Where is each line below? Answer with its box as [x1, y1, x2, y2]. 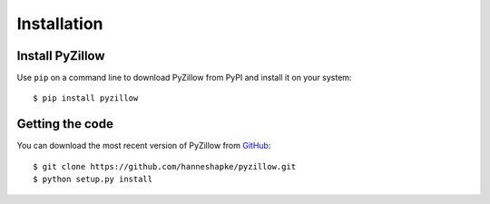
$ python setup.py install [33, 174, 153, 185]
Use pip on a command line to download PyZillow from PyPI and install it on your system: [16, 73, 352, 83]
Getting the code [16, 116, 113, 131]
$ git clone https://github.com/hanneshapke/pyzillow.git [33, 161, 297, 171]
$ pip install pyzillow [33, 93, 139, 103]
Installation [16, 14, 103, 34]
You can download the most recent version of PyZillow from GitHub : [16, 141, 271, 151]
